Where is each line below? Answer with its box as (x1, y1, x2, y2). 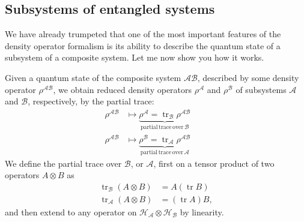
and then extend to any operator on (5, 206, 137, 218)
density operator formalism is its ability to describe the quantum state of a (5, 39, 281, 52)
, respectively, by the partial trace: (28, 95, 154, 107)
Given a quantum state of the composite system (5, 71, 181, 83)
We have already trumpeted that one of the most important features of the (5, 28, 281, 40)
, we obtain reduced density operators (53, 83, 192, 95)
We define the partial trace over (5, 157, 122, 169)
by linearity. (180, 206, 224, 218)
